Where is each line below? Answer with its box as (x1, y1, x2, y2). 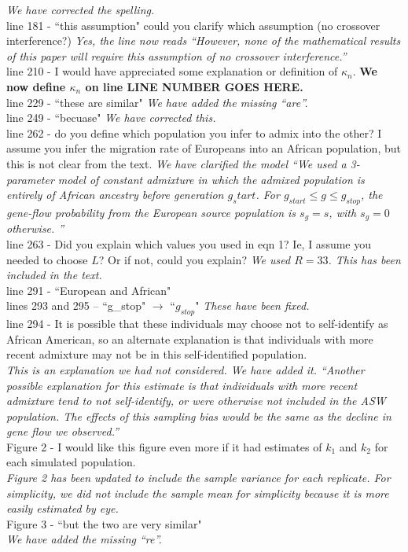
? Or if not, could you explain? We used (98, 251, 291, 267)
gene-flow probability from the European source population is (6, 204, 296, 220)
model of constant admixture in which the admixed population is (57, 171, 365, 187)
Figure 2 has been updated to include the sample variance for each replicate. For (6, 469, 391, 486)
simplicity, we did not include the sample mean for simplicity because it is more (6, 484, 389, 501)
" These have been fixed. (195, 297, 310, 314)
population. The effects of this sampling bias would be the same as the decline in (6, 407, 391, 424)
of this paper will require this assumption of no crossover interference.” (6, 47, 347, 64)
